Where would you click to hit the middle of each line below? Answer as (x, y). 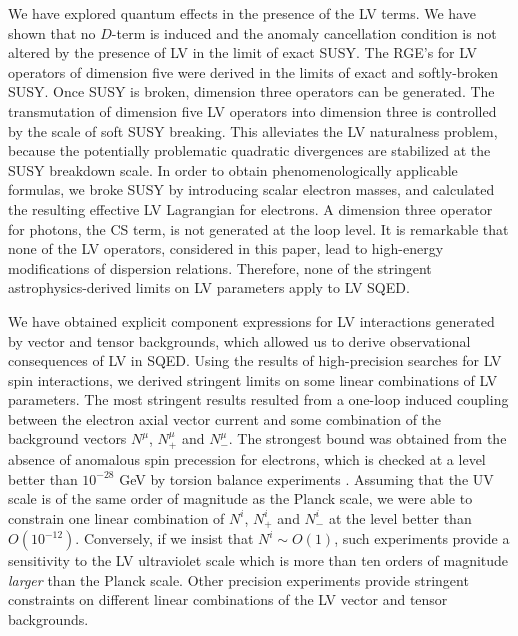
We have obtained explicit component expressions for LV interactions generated (251, 320)
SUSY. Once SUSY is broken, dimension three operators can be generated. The (251, 91)
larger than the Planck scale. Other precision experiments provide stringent (238, 579)
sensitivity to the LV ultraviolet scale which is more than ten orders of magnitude (258, 560)
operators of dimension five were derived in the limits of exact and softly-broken (253, 71)
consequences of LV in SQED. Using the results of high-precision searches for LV (255, 360)
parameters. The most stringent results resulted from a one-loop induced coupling (258, 399)
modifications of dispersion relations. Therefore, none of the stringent (220, 267)
